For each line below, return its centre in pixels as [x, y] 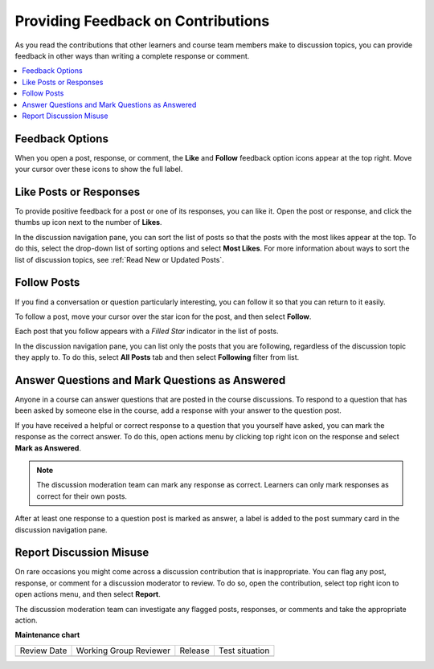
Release [195, 651]
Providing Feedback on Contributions [142, 21]
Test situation [244, 651]
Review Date [43, 651]
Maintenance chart [47, 635]
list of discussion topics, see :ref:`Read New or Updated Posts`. [119, 259]
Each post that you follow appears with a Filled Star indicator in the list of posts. [147, 331]
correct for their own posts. [82, 496]
